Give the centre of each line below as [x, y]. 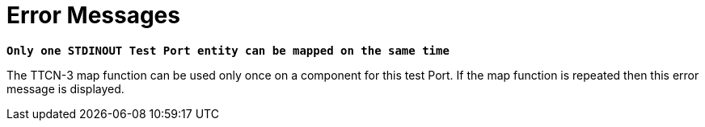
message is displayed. [65, 88]
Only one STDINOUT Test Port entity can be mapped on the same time [228, 50]
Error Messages [93, 15]
